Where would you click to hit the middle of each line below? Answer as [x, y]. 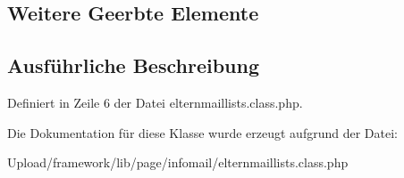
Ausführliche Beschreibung [133, 65]
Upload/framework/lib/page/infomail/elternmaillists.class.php [178, 162]
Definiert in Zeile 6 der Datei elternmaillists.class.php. [155, 102]
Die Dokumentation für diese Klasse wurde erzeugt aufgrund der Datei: [202, 132]
